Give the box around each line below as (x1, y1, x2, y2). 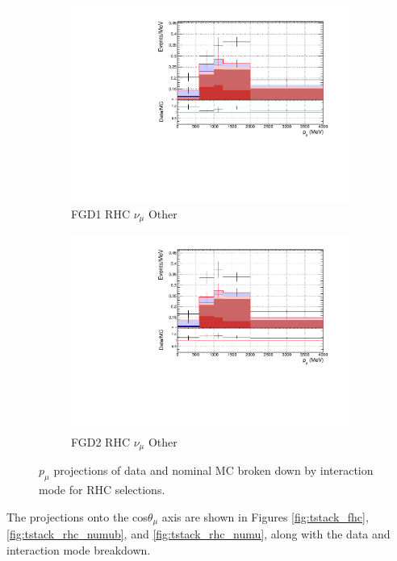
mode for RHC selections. (39, 481, 165, 498)
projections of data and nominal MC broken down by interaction (53, 462, 374, 479)
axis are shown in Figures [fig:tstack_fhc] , (161, 508, 369, 525)
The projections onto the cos (6, 508, 148, 525)
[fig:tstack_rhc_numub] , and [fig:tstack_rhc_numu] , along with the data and (6, 526, 391, 542)
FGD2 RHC (71, 433, 131, 450)
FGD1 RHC (71, 205, 131, 222)
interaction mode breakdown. (6, 541, 151, 558)
